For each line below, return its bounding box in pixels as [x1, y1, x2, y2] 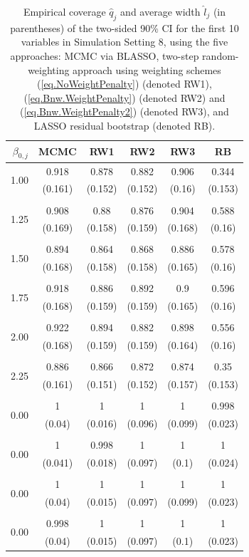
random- [202, 48, 239, 63]
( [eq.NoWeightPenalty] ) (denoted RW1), [37, 76, 212, 91]
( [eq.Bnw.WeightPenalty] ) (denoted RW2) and [23, 90, 226, 105]
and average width [120, 4, 201, 19]
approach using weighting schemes [73, 62, 221, 77]
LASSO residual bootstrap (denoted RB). [33, 118, 216, 132]
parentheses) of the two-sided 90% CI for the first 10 [10, 20, 239, 35]
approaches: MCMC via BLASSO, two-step [10, 48, 199, 63]
